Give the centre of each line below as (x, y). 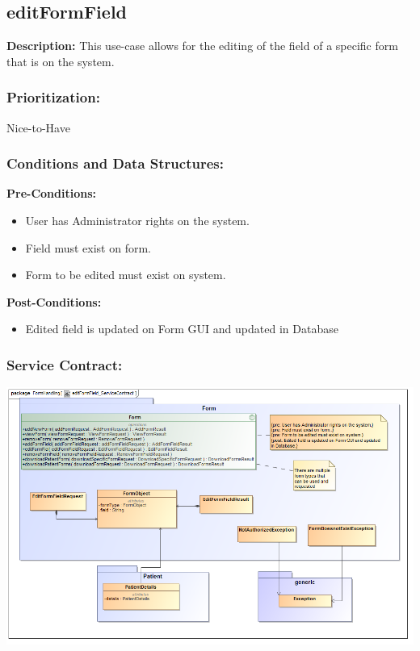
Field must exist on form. (88, 247)
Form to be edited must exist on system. (126, 275)
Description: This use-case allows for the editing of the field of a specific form (202, 46)
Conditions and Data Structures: (115, 163)
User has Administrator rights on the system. (137, 221)
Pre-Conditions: (51, 193)
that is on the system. (61, 61)
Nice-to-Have (38, 127)
